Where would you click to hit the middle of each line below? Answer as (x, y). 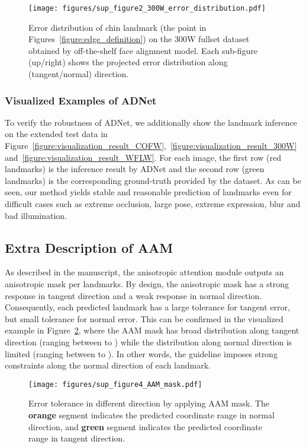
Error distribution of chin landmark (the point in (117, 27)
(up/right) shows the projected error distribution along (128, 62)
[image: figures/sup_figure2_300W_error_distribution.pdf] (147, 8)
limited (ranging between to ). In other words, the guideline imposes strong (141, 353)
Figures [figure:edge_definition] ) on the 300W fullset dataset (139, 39)
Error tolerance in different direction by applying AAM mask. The (149, 403)
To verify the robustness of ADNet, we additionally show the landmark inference (151, 122)
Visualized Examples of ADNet (81, 100)
